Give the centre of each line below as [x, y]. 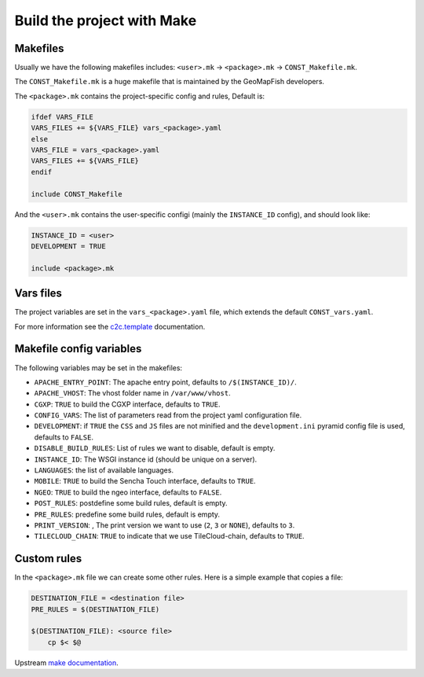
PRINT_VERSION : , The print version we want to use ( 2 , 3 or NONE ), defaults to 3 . [164, 525]
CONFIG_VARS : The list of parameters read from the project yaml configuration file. [168, 415]
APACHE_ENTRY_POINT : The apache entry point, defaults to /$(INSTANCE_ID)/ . [166, 382]
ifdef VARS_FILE [62, 117]
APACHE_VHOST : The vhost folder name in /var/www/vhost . [132, 393]
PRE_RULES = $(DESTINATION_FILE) [95, 609]
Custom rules [48, 559]
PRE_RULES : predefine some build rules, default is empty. [127, 514]
